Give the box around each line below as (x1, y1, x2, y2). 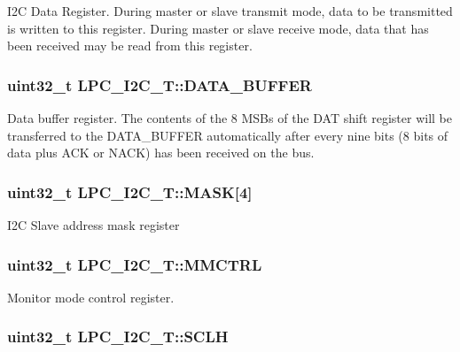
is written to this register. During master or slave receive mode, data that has (7, 19, 429, 37)
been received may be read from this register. (7, 36, 253, 55)
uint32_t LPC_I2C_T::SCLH (7, 325, 229, 348)
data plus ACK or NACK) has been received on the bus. (7, 143, 315, 162)
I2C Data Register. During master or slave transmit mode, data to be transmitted (7, 2, 453, 19)
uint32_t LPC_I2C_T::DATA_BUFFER (7, 73, 312, 96)
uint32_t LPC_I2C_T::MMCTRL (7, 253, 262, 275)
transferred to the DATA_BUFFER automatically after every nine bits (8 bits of (7, 126, 448, 144)
